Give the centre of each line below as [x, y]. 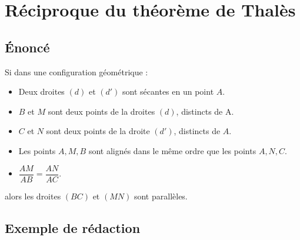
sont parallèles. [161, 196]
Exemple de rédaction [73, 227]
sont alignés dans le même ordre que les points [172, 150]
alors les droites [33, 196]
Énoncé [27, 47]
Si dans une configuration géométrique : [76, 71]
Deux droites [41, 91]
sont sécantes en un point [168, 91]
